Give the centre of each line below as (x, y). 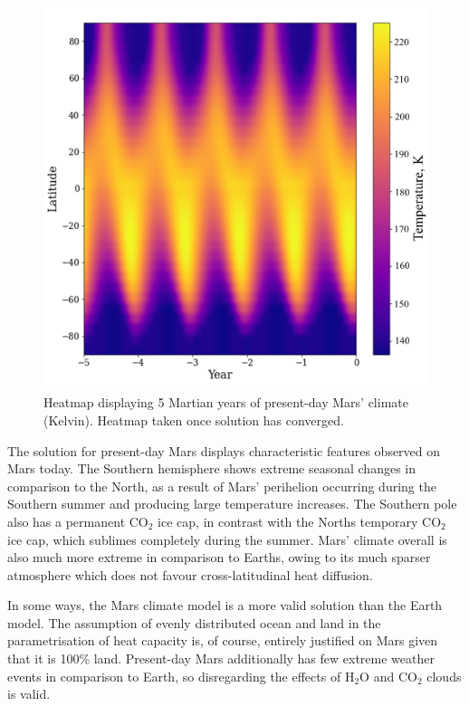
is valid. (29, 694)
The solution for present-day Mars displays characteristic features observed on (224, 450)
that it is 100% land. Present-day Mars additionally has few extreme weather (221, 658)
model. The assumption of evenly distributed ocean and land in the (194, 622)
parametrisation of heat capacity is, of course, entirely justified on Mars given (223, 640)
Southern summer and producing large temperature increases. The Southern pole (232, 504)
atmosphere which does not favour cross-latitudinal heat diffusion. (190, 574)
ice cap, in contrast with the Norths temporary (288, 521)
